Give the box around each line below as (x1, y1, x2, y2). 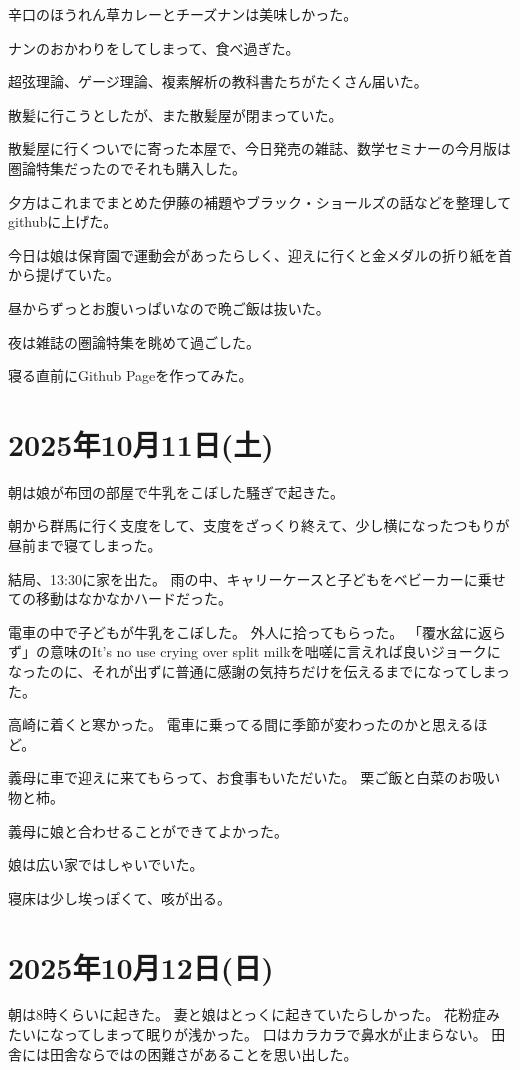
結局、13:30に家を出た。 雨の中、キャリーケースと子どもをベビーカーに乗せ (8, 568, 506, 589)
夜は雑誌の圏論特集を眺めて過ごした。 (8, 331, 260, 352)
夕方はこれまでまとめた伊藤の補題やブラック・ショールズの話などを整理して (8, 191, 512, 212)
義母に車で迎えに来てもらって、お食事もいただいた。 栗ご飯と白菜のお (8, 767, 473, 788)
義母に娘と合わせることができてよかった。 (8, 820, 288, 841)
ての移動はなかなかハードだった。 (8, 588, 232, 609)
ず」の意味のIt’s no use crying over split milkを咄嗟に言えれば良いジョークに (8, 641, 501, 662)
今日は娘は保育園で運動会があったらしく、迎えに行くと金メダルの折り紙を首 (8, 244, 512, 265)
